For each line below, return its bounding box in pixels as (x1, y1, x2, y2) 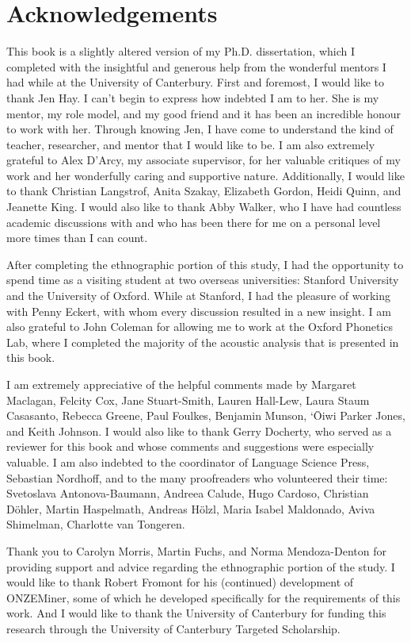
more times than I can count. (6, 229, 148, 246)
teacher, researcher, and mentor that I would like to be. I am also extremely (6, 136, 375, 152)
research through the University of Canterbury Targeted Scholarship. (6, 620, 341, 636)
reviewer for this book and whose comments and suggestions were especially (6, 438, 375, 455)
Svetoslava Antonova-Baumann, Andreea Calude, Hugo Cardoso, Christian (6, 485, 369, 502)
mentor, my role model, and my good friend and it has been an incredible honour (6, 105, 401, 121)
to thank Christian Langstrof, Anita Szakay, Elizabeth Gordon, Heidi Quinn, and (6, 183, 401, 199)
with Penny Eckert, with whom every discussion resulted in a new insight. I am (6, 302, 391, 319)
